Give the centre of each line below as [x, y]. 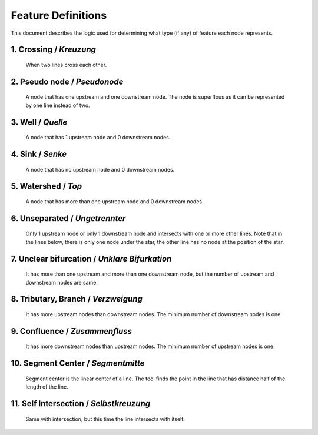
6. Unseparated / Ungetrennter [68, 218]
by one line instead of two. [58, 105]
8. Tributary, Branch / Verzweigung [77, 299]
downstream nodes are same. [62, 282]
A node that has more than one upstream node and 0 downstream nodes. [115, 201]
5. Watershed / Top [47, 186]
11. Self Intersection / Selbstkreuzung [81, 404]
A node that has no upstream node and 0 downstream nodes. [100, 169]
